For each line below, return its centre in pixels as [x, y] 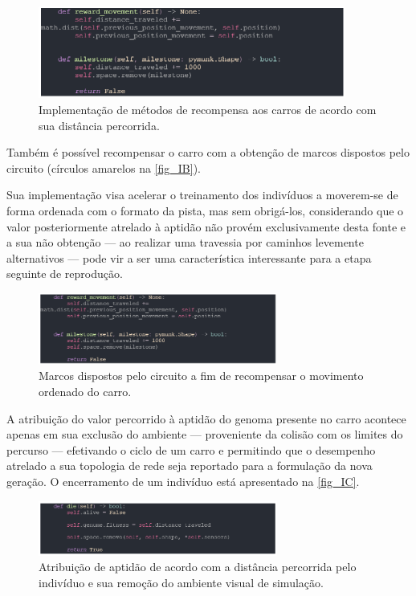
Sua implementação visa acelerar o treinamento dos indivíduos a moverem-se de [202, 195]
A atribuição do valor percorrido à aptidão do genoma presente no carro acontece [206, 418]
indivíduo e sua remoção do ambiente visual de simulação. [181, 582]
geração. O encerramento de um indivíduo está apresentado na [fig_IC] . [183, 482]
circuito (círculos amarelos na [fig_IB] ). [104, 167]
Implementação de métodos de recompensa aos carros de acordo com [208, 109]
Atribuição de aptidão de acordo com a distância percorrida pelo [198, 567]
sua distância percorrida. [99, 125]
